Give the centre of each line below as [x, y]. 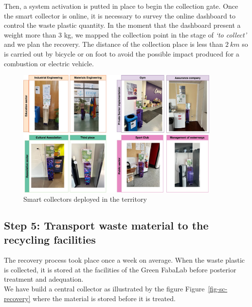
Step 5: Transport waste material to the [106, 225]
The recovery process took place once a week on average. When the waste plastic [125, 260]
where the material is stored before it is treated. [104, 298]
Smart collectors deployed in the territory [85, 199]
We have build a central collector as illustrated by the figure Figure [104, 289]
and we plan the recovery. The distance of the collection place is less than [114, 44]
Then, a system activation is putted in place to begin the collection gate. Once [121, 6]
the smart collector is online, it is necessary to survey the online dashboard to [120, 15]
